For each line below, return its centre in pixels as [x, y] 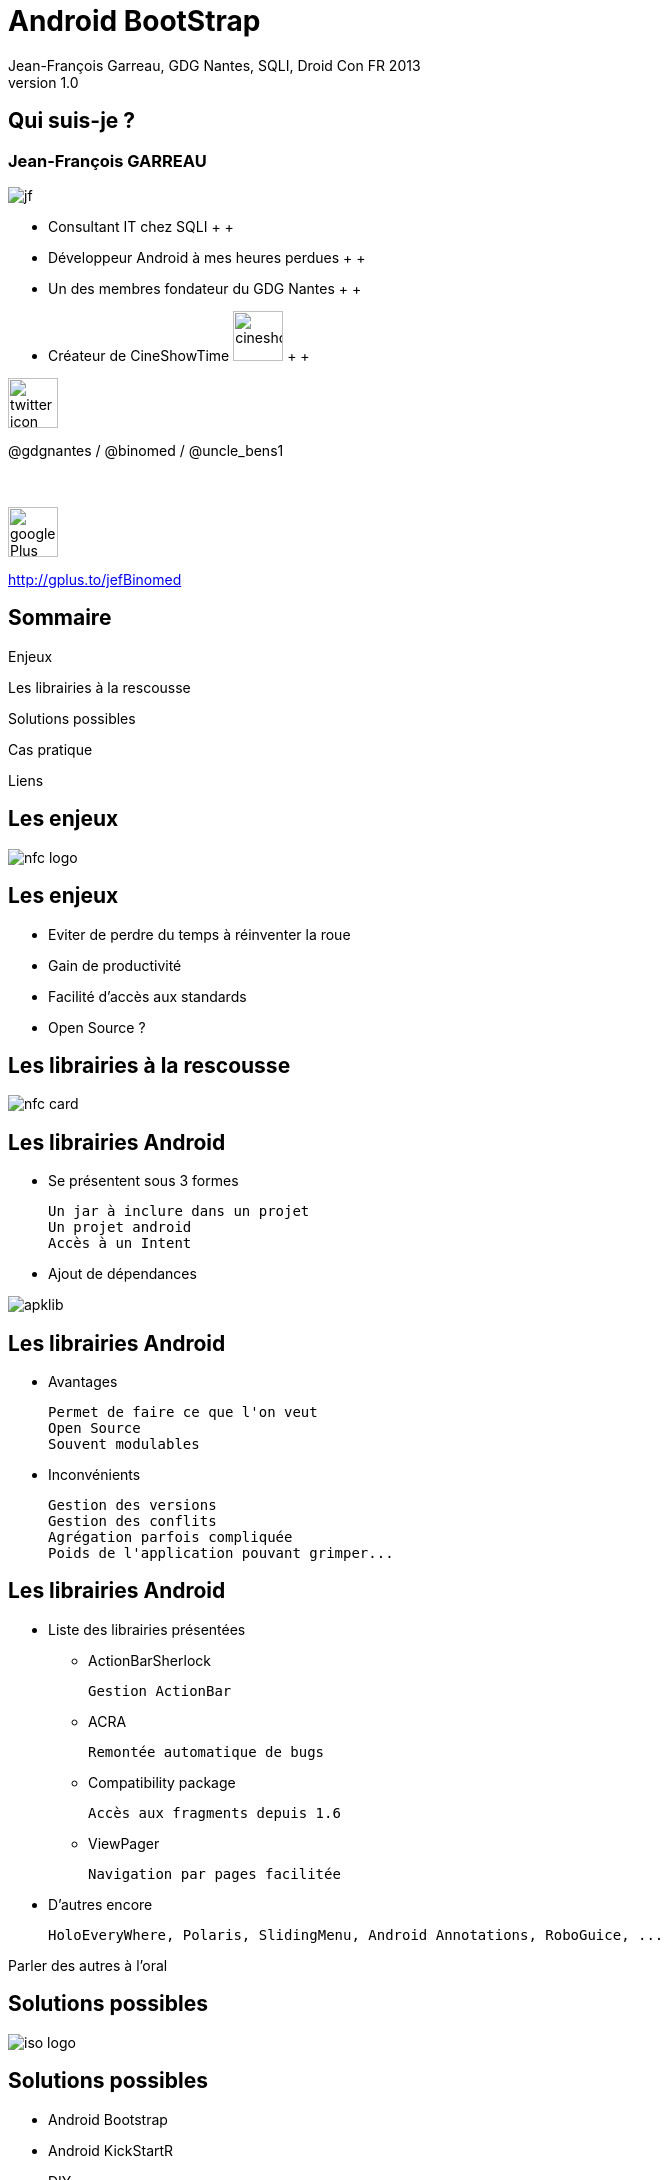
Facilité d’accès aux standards [147, 996]
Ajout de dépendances [122, 1274]
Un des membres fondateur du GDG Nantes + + [205, 288]
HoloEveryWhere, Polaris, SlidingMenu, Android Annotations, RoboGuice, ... [356, 1934]
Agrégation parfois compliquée [170, 1537]
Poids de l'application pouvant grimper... [221, 1553]
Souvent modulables [124, 1444]
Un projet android [120, 1227]
